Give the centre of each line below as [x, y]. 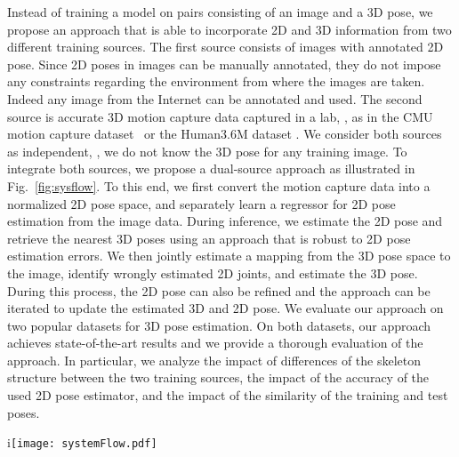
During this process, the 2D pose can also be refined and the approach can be [219, 290]
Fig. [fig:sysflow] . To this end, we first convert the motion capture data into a [219, 185]
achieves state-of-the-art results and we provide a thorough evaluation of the [215, 343]
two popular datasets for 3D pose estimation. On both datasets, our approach [219, 325]
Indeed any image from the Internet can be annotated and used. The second [215, 98]
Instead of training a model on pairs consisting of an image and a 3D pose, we [220, 12]
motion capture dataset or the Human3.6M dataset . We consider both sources [225, 134]
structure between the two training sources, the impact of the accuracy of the [218, 377]
